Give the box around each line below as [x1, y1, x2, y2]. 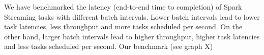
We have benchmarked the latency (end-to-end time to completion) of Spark [4, 2, 242, 12]
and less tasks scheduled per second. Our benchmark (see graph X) [4, 41, 213, 51]
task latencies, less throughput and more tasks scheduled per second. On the [4, 21, 243, 32]
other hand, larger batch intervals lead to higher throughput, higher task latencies [4, 31, 260, 41]
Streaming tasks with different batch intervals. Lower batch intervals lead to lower [4, 11, 260, 22]
